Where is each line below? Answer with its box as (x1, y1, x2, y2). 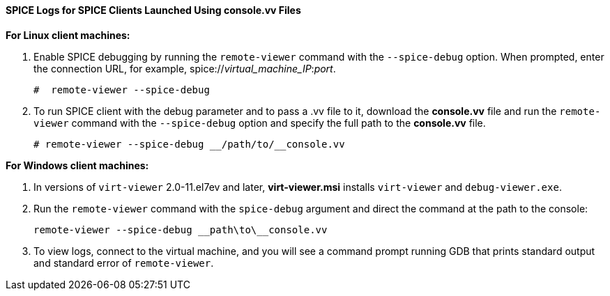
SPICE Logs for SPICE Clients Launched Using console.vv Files (6, 4, 301, 16)
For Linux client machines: (6, 29, 130, 41)
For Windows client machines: (6, 159, 149, 171)
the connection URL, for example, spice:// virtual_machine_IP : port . (33, 62, 336, 75)
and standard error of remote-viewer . (33, 256, 214, 269)
